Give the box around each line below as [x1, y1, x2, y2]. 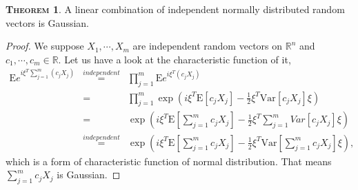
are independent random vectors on [132, 39, 283, 53]
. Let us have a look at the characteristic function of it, [58, 52, 291, 66]
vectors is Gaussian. [6, 15, 89, 30]
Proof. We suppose [6, 39, 84, 53]
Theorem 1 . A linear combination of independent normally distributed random [6, 2, 345, 16]
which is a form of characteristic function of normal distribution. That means [6, 154, 332, 168]
